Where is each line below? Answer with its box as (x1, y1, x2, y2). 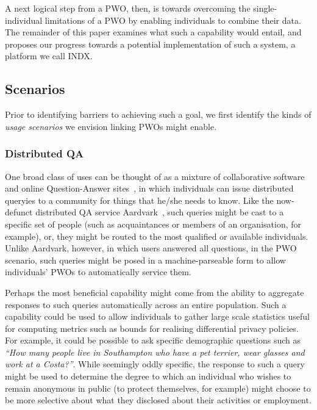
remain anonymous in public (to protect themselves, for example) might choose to (5, 381, 311, 394)
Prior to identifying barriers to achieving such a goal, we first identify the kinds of (5, 108, 312, 121)
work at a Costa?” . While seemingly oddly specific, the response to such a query (5, 358, 305, 370)
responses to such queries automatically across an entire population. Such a (5, 298, 287, 311)
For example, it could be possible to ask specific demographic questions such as (5, 334, 301, 347)
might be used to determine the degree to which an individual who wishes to (5, 370, 291, 383)
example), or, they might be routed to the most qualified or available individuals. (5, 229, 308, 242)
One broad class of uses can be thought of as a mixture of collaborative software (5, 170, 305, 182)
